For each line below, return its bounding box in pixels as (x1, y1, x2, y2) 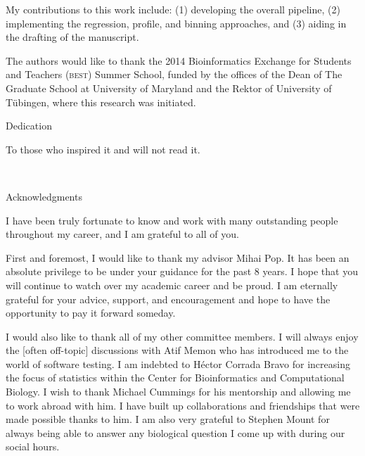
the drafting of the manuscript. (6, 30, 139, 44)
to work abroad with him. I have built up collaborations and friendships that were (6, 398, 360, 412)
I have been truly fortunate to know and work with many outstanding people (6, 213, 338, 227)
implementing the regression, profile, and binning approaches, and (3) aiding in (6, 15, 347, 30)
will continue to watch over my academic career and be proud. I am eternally (6, 277, 338, 292)
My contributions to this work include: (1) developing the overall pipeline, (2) (6, 2, 340, 16)
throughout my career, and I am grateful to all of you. (6, 227, 239, 241)
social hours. (6, 439, 60, 454)
